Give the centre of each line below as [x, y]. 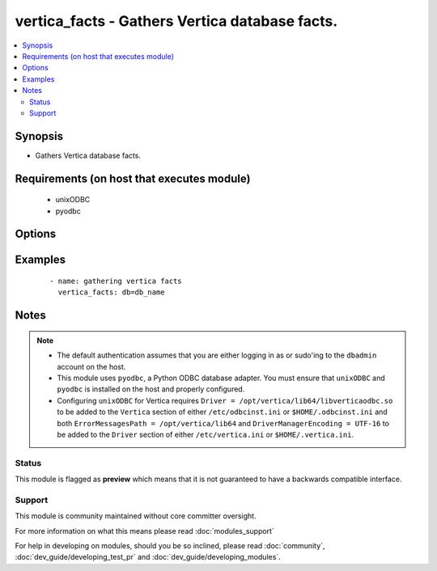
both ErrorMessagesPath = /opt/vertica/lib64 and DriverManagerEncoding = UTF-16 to [223, 423]
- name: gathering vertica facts [116, 281]
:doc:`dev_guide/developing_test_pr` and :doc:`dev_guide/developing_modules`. [148, 557]
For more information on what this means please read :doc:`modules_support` [144, 531]
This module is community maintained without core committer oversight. [136, 516]
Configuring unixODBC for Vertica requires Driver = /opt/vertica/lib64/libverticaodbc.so [225, 400]
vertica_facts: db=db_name [111, 292]
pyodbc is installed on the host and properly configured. [151, 389]
